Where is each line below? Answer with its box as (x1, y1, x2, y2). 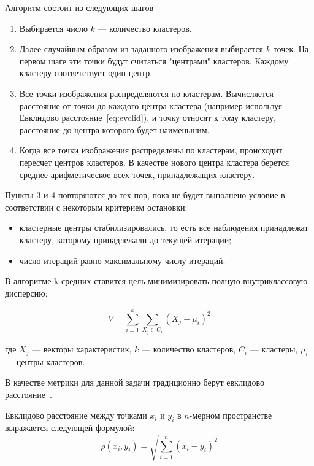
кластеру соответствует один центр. (19, 66, 153, 79)
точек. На (273, 42, 309, 55)
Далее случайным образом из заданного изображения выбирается (19, 42, 264, 55)
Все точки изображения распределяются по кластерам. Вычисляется (19, 87, 274, 99)
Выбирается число (19, 21, 88, 34)
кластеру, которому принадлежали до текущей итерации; (19, 233, 232, 246)
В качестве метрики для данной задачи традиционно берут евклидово (5, 376, 265, 389)
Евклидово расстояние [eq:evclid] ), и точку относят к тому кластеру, (19, 111, 276, 124)
